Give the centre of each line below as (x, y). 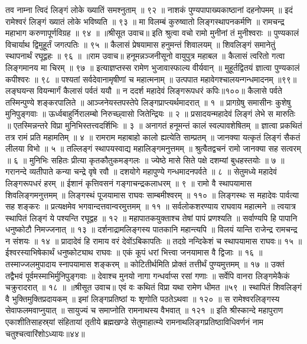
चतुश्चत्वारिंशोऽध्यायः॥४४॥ (45, 333)
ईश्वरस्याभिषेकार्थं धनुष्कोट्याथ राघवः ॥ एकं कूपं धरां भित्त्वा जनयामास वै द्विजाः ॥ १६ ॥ (134, 252)
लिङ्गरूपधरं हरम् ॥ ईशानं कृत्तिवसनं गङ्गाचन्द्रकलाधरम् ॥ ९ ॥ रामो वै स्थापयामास (129, 183)
